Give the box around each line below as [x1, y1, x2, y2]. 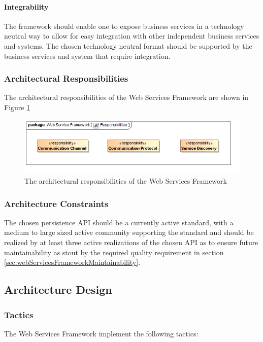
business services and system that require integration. [4, 50, 171, 61]
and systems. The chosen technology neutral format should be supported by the [4, 40, 252, 51]
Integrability [4, 1, 49, 12]
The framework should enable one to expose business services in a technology [4, 20, 244, 31]
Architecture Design [4, 282, 112, 297]
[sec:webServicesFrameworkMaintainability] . [4, 257, 141, 267]
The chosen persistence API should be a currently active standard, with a [4, 217, 234, 227]
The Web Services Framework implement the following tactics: [4, 328, 199, 338]
